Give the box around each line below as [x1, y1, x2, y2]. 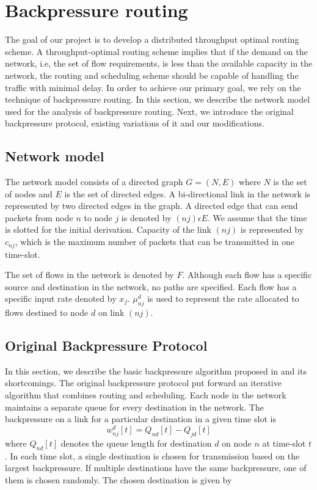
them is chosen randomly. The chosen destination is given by [5, 473, 232, 486]
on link [98, 306, 125, 319]
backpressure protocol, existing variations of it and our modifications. [5, 117, 264, 130]
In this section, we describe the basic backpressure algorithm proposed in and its [5, 364, 307, 377]
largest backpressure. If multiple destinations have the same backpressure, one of [5, 461, 307, 474]
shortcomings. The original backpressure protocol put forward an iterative [5, 376, 282, 389]
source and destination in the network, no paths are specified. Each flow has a [5, 280, 297, 293]
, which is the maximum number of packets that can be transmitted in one [15, 235, 295, 248]
